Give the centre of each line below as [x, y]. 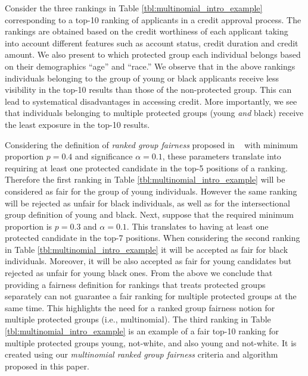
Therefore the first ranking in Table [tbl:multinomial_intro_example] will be [145, 179]
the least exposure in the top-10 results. [77, 124]
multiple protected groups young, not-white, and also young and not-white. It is [151, 342]
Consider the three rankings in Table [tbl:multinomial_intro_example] [134, 8]
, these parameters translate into [222, 156]
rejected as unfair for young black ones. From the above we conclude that [139, 273]
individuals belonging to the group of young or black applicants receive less [142, 78]
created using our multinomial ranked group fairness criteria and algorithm [141, 354]
